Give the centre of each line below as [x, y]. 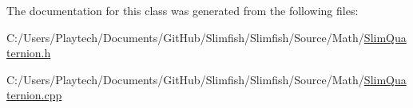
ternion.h [29, 53]
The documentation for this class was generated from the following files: [183, 10]
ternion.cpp [34, 95]
